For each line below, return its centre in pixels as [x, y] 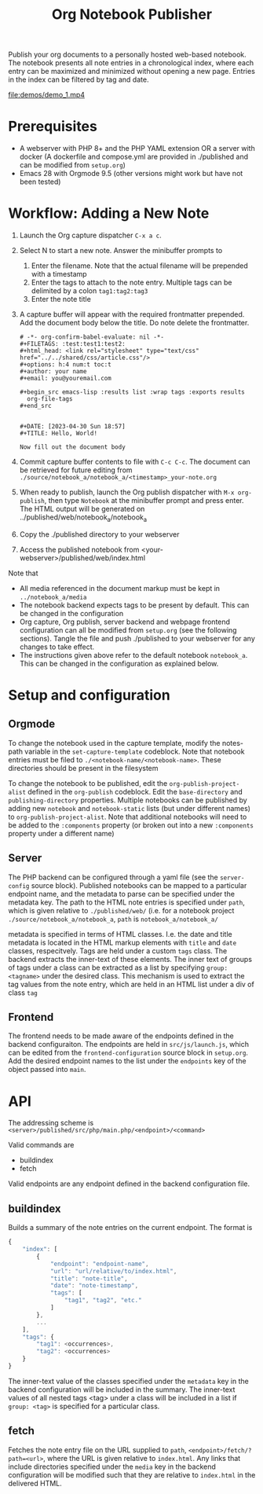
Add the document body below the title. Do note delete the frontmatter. [134, 323]
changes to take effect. [57, 647]
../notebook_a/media [53, 597]
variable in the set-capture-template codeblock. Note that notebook [135, 751]
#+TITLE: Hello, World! [58, 434]
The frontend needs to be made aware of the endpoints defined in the [121, 1036]
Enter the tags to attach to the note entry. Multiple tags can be [131, 283]
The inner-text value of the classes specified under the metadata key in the [128, 1381]
